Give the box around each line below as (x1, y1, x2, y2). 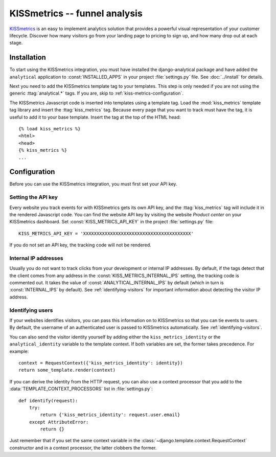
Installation (9, 53, 46, 62)
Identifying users (9, 307, 53, 314)
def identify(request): (18, 398, 78, 403)
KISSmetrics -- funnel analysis (9, 8, 143, 19)
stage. (9, 40, 23, 46)
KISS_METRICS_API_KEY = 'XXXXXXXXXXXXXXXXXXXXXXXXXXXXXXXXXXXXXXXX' (18, 231, 194, 236)
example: (9, 348, 29, 354)
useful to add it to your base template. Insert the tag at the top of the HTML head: (9, 114, 181, 120)
